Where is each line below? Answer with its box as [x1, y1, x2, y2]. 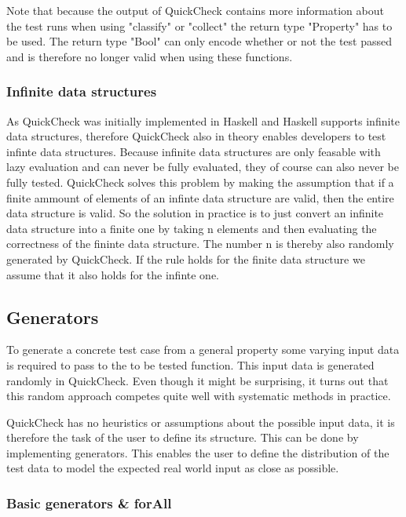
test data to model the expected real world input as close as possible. [6, 460, 339, 476]
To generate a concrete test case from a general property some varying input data [6, 341, 400, 358]
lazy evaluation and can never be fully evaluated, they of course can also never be [6, 158, 399, 175]
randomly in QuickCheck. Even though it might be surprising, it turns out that [6, 372, 389, 388]
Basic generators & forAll [6, 493, 172, 512]
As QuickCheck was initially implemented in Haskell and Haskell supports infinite [6, 112, 401, 129]
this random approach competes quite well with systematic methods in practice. [6, 388, 391, 404]
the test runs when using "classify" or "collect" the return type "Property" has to [6, 17, 393, 34]
